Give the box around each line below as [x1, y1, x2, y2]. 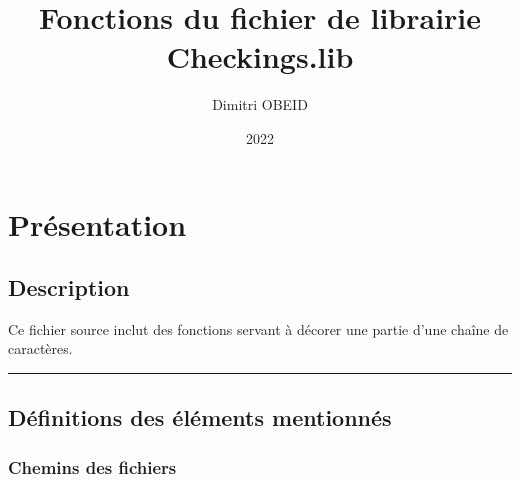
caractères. [8, 338, 73, 359]
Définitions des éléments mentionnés [8, 402, 392, 433]
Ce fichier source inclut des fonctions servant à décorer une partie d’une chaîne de [8, 318, 509, 339]
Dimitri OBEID [212, 94, 308, 115]
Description [8, 272, 130, 303]
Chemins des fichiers [8, 454, 177, 479]
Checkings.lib [166, 36, 354, 77]
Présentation [8, 203, 187, 244]
